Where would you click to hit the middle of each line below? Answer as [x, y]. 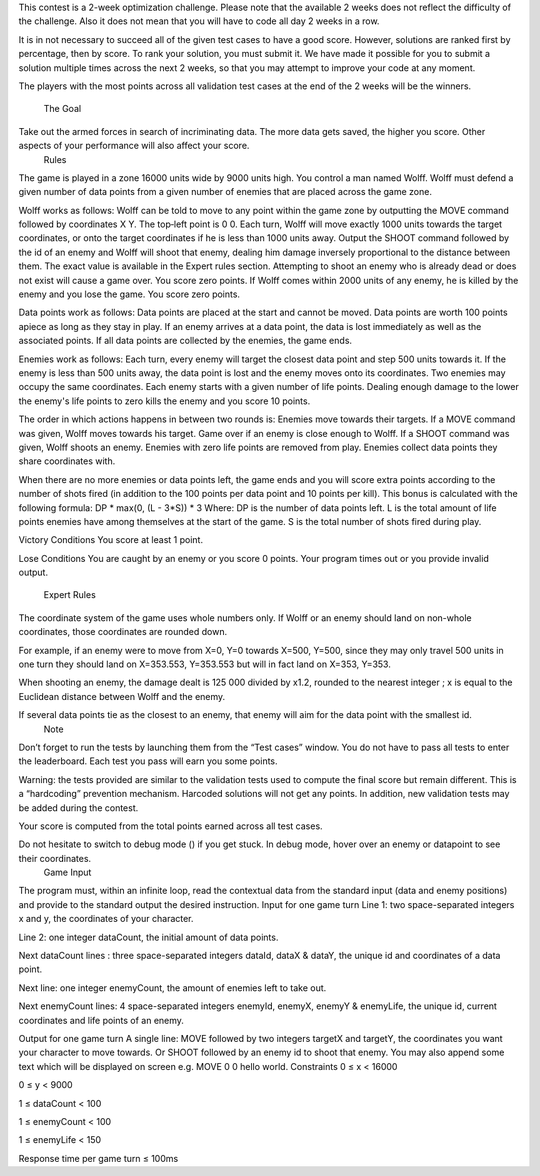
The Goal [62, 109]
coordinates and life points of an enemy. [101, 1020]
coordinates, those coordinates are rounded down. [123, 632]
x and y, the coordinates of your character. [106, 919]
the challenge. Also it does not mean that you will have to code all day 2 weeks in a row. [199, 21]
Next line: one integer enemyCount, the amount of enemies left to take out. [172, 987]
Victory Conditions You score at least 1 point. [111, 540]
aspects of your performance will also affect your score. [134, 146]
